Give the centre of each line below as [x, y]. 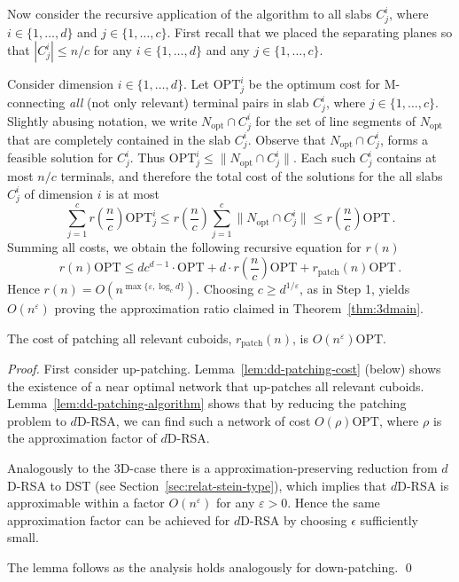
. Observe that [287, 139]
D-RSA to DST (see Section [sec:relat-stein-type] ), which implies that [197, 485]
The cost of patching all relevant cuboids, [120, 338]
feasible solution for [60, 157]
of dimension [58, 193]
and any [228, 50]
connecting [36, 102]
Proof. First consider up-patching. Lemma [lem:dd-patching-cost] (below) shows [224, 369]
